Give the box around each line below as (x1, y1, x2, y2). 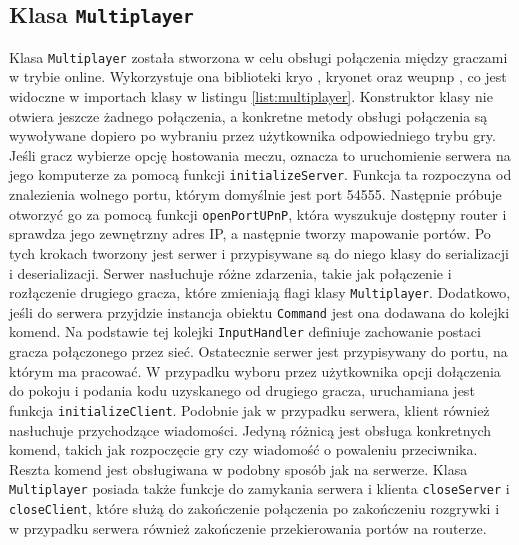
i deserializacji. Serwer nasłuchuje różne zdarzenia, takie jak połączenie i (9, 262, 452, 283)
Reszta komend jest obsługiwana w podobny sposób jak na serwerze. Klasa (9, 458, 468, 479)
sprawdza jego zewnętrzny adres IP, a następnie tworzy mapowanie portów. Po (9, 223, 491, 244)
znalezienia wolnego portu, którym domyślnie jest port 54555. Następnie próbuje (9, 184, 502, 205)
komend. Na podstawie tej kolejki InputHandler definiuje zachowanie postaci (9, 321, 481, 342)
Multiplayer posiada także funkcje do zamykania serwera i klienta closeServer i (9, 478, 510, 499)
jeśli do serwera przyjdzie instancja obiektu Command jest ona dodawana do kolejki (9, 301, 510, 322)
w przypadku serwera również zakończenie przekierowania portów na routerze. (9, 517, 487, 538)
